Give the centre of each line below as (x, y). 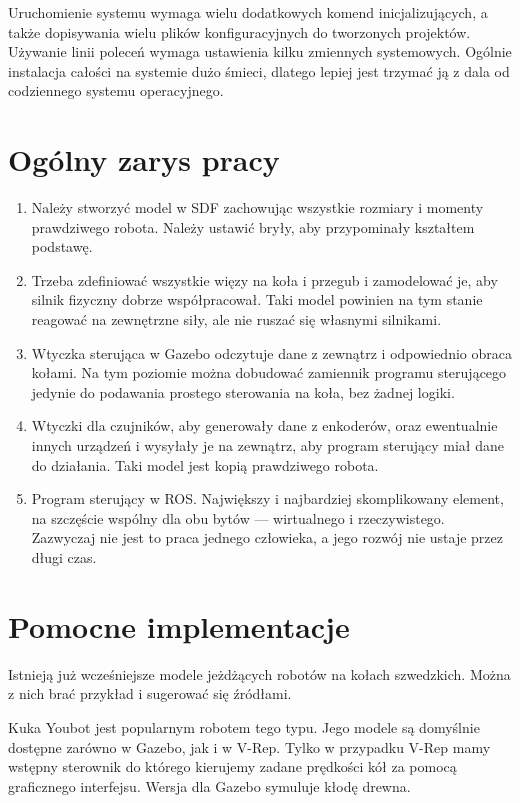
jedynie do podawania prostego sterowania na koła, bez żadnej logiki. (243, 391)
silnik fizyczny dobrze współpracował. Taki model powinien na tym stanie (257, 299)
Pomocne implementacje (179, 625)
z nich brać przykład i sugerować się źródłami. (150, 693)
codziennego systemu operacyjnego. (116, 90)
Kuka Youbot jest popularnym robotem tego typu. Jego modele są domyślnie (244, 726)
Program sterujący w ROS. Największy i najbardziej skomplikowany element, (267, 498)
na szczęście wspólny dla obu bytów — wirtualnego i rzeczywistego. (238, 517)
